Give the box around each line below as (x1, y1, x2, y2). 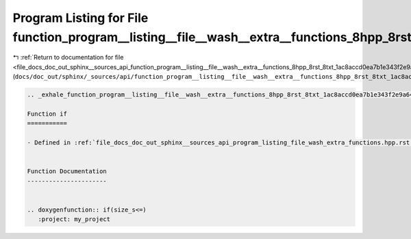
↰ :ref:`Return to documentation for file (12, 53, 124, 62)
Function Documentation (27, 168, 108, 175)
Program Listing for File (12, 10, 149, 25)
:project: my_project (38, 216, 111, 223)
